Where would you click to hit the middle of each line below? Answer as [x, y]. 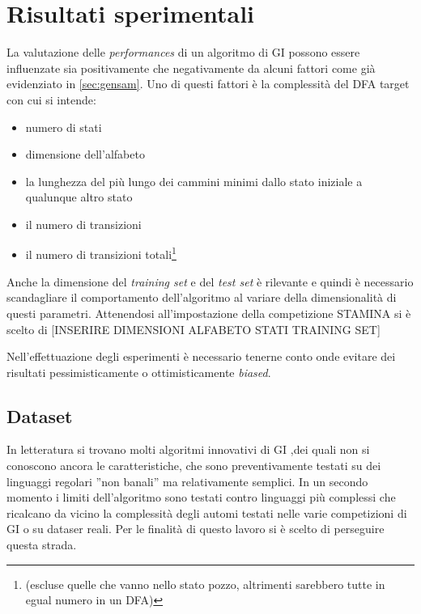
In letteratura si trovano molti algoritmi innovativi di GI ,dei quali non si [188, 449]
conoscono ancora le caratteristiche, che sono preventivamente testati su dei [194, 466]
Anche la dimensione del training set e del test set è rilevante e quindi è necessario [210, 281]
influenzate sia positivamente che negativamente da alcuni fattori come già [191, 68]
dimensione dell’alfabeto [85, 154]
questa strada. [42, 545]
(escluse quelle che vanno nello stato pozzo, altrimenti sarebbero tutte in [205, 584]
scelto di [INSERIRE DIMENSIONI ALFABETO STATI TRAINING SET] [193, 329]
